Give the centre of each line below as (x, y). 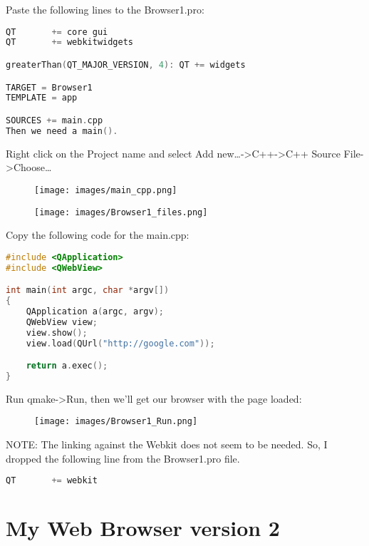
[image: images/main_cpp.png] (106, 190)
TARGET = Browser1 (49, 87)
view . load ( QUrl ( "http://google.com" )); (120, 343)
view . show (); (57, 333)
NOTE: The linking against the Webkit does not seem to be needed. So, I (167, 444)
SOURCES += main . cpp (54, 120)
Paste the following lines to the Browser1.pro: (105, 9)
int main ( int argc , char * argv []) (88, 290)
